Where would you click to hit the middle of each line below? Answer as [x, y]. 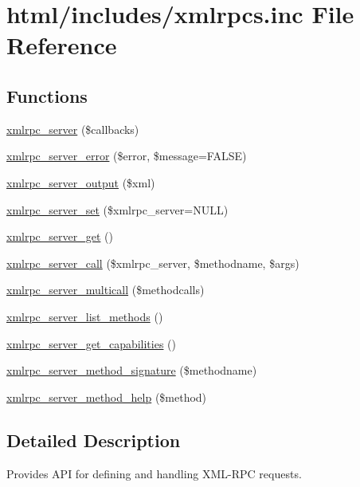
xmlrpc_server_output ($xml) [81, 182]
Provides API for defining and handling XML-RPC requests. [154, 473]
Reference [62, 45]
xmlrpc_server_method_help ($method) [107, 397]
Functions [47, 95]
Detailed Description [94, 440]
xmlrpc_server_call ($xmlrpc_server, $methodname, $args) [153, 263]
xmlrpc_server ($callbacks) [73, 129]
